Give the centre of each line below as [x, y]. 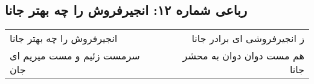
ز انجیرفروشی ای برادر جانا [248, 38]
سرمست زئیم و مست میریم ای [75, 56]
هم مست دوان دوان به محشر [243, 56]
